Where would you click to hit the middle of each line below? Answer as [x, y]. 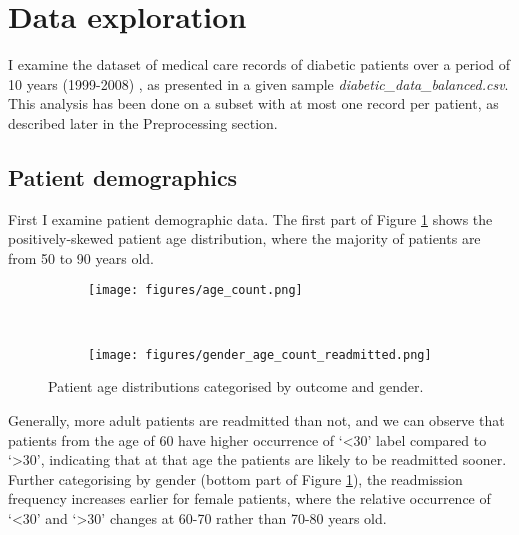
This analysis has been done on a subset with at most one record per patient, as [253, 103]
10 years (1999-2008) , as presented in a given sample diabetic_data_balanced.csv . [258, 83]
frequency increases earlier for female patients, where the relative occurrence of [249, 498]
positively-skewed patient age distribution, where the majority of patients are [244, 238]
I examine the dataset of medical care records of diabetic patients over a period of [259, 64]
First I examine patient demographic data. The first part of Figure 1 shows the [250, 218]
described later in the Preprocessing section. [143, 122]
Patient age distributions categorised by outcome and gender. [236, 386]
